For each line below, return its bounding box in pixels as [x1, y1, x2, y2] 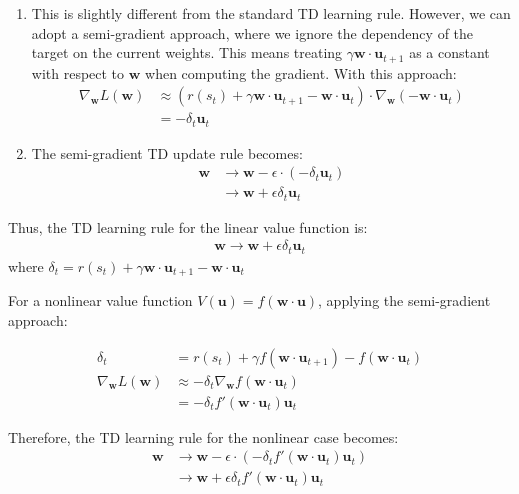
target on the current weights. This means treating [31, 42, 343, 63]
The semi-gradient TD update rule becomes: [31, 142, 303, 163]
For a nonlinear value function [8, 290, 193, 311]
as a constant [409, 42, 490, 63]
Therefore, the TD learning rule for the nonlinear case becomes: [8, 426, 399, 447]
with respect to [31, 62, 125, 83]
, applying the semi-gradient [318, 290, 491, 311]
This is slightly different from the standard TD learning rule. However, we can [31, 3, 511, 23]
